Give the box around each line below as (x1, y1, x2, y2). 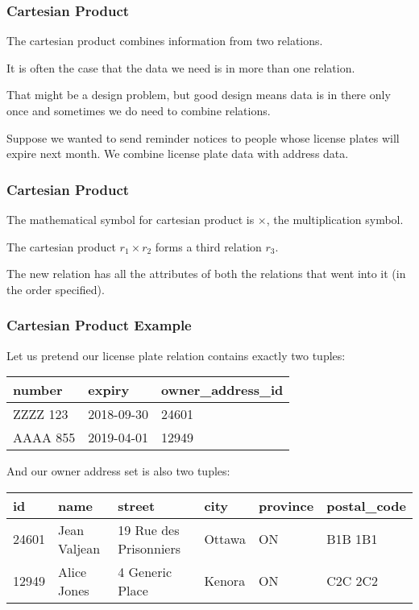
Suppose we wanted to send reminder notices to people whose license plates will (6, 129, 400, 146)
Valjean (58, 538, 101, 558)
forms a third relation (155, 238, 262, 255)
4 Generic (118, 562, 172, 581)
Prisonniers (118, 538, 181, 558)
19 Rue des (118, 520, 180, 539)
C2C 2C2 (326, 571, 379, 591)
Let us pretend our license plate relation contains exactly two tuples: (6, 346, 346, 363)
